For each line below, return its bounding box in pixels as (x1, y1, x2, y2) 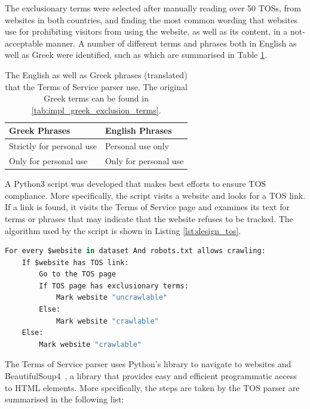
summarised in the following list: (5, 393, 124, 405)
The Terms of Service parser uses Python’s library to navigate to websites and (5, 358, 291, 370)
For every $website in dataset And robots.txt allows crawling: (5, 247, 266, 256)
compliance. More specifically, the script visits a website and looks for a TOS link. (5, 189, 306, 201)
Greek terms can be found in (44, 92, 149, 104)
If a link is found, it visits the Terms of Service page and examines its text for (5, 201, 290, 213)
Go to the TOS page (39, 270, 116, 279)
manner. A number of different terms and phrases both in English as (45, 36, 297, 49)
